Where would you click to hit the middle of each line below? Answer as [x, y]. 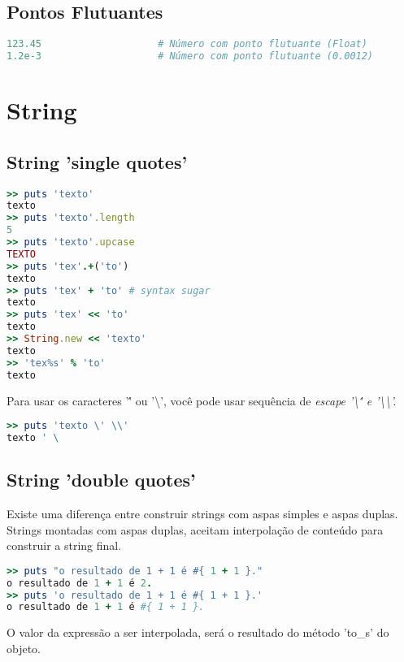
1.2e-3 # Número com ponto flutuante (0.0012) [190, 56]
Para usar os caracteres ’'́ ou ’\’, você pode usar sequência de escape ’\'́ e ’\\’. [202, 400]
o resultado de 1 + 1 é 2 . [80, 583]
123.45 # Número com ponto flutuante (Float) [187, 44]
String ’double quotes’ [101, 480]
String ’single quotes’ [97, 161]
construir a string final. [64, 545]
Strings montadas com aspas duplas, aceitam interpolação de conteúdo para [195, 529]
